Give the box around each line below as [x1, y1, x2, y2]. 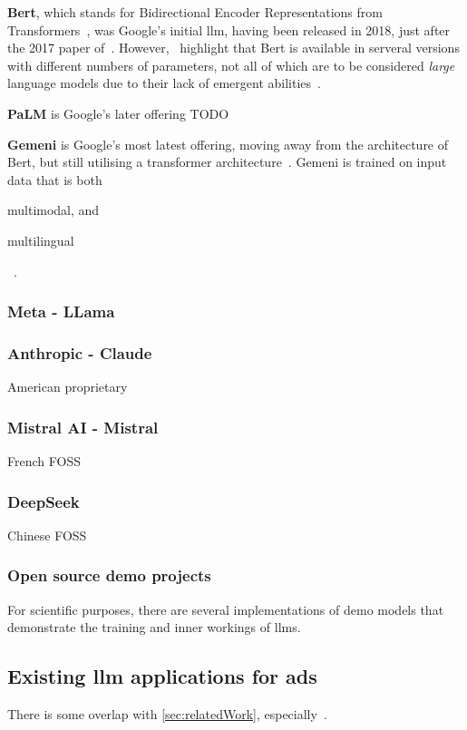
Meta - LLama [7, 300, 115, 323]
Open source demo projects [7, 564, 211, 587]
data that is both [7, 170, 102, 189]
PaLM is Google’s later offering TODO [7, 103, 229, 122]
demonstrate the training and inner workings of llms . [7, 618, 301, 637]
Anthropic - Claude [7, 341, 152, 364]
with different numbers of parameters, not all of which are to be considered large [7, 55, 455, 74]
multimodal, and [7, 200, 100, 219]
